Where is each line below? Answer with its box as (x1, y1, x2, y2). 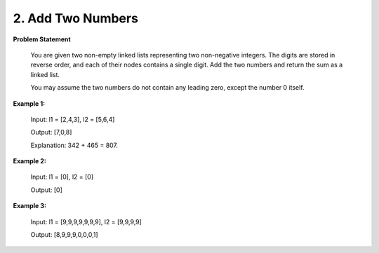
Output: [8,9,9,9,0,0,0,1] (30, 231, 98, 239)
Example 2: (13, 157, 47, 165)
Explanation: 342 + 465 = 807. (30, 141, 119, 149)
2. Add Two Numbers (13, 11, 138, 26)
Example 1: (13, 99, 46, 108)
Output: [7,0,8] (30, 128, 72, 137)
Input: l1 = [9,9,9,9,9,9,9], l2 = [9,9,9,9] (30, 217, 142, 226)
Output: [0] (30, 186, 63, 194)
